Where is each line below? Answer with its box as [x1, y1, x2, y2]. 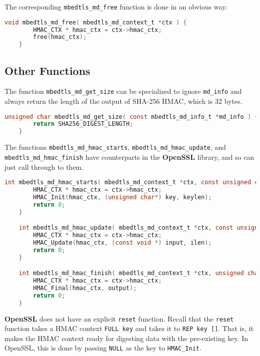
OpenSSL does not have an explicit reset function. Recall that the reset [4, 313, 234, 324]
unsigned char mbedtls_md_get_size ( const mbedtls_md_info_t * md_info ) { [4, 113, 259, 120]
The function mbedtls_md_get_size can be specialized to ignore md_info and [4, 86, 242, 96]
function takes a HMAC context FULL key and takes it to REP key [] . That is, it [4, 323, 254, 334]
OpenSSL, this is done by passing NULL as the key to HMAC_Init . [4, 343, 202, 353]
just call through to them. [4, 161, 84, 172]
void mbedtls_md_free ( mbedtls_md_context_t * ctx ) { [4, 18, 187, 26]
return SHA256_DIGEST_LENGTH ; [33, 120, 133, 128]
